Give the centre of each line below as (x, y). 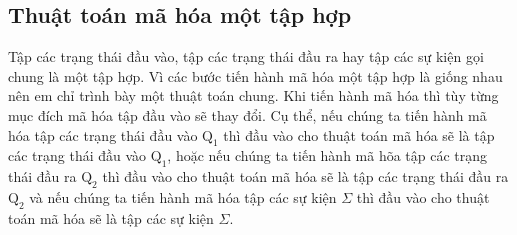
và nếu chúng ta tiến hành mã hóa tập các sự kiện (183, 196)
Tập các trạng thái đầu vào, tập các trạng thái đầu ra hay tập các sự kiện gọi (246, 56)
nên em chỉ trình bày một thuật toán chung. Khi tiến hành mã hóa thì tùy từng (253, 95)
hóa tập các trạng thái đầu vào (103, 134)
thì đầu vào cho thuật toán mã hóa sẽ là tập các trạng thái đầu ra (305, 176)
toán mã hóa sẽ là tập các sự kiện (111, 217)
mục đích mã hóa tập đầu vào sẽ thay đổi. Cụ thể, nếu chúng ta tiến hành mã (247, 114)
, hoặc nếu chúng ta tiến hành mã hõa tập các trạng (327, 155)
